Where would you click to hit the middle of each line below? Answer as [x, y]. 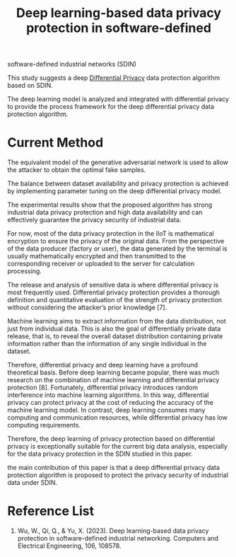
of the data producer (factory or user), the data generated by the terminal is [117, 248]
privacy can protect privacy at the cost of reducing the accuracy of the [111, 403]
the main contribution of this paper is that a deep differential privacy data [114, 468]
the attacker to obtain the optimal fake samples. [77, 170]
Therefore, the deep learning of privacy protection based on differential [111, 439]
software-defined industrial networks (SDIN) [72, 64]
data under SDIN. [33, 483]
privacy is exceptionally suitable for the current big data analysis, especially [118, 447]
